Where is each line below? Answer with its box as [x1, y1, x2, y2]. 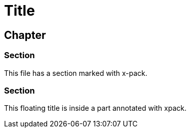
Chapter [4, 28, 46, 41]
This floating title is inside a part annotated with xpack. [4, 104, 187, 113]
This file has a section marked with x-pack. [4, 68, 147, 77]
